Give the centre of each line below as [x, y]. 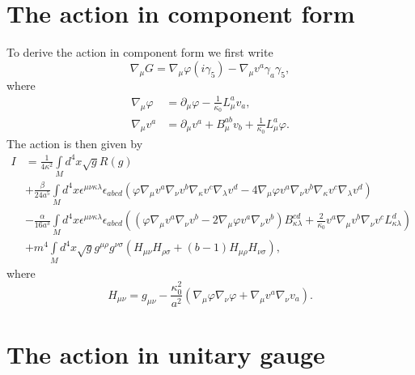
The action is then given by [75, 143]
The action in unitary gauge [166, 354]
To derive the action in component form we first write [140, 52]
